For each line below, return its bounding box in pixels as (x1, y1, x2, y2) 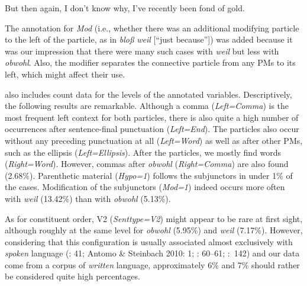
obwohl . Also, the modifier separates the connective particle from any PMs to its (5, 56, 296, 69)
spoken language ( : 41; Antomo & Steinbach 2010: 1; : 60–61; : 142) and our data (5, 247, 300, 259)
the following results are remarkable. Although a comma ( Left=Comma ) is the (5, 99, 289, 112)
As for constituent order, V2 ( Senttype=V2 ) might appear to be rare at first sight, (5, 212, 303, 224)
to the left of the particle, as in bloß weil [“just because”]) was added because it (5, 33, 293, 46)
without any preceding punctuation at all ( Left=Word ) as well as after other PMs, (5, 134, 303, 146)
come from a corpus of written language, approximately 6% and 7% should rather (5, 258, 300, 271)
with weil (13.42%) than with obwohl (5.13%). (5, 192, 171, 204)
